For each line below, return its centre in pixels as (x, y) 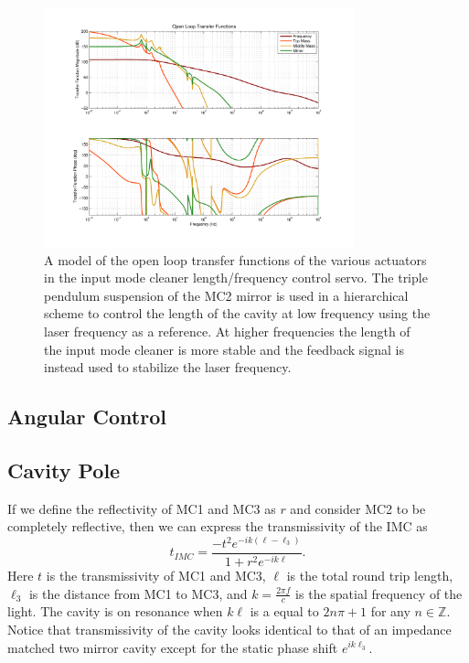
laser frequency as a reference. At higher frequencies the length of (227, 331)
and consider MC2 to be (358, 508)
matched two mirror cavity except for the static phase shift (173, 647)
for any (390, 611)
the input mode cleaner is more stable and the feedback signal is (224, 349)
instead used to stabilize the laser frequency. (168, 367)
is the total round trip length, (370, 575)
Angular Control (87, 417)
